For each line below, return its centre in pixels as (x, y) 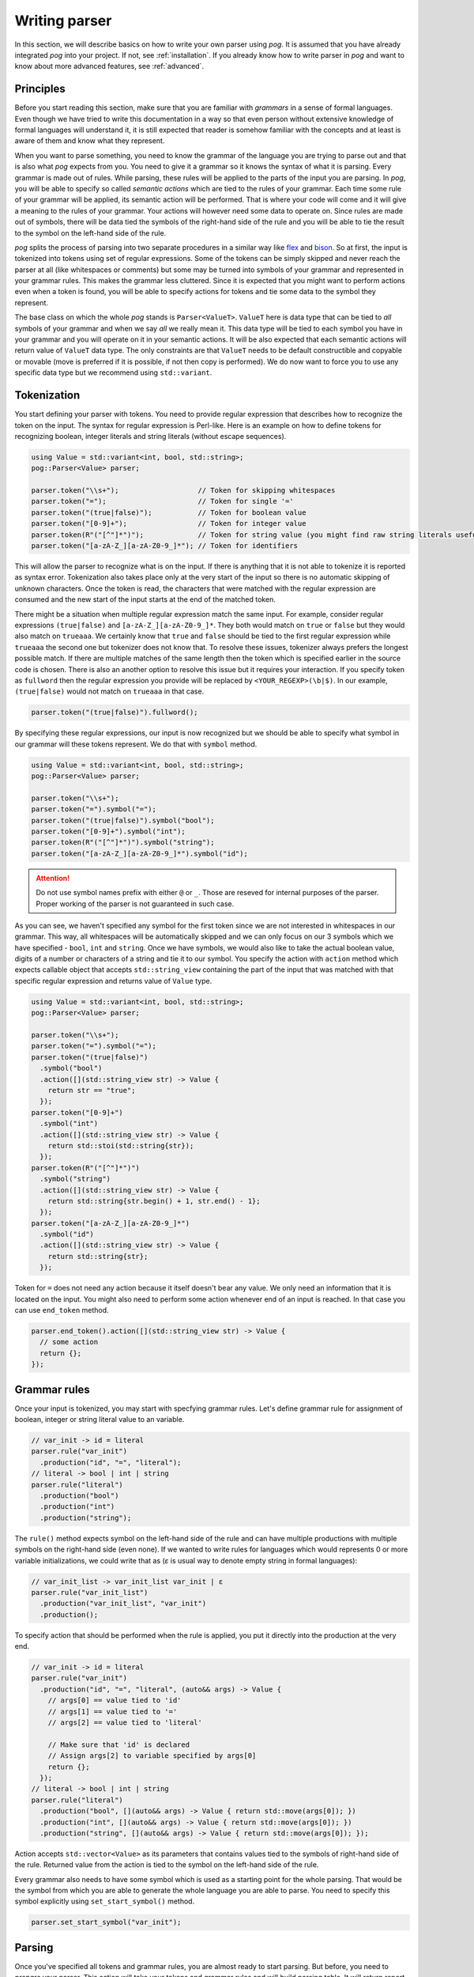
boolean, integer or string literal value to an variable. (100, 1419)
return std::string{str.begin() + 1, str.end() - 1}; (154, 1201)
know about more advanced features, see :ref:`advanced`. (109, 66)
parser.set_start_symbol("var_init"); (106, 1922)
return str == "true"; (92, 1090)
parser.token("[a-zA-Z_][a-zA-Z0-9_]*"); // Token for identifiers (165, 546)
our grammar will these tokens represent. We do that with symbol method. (136, 744)
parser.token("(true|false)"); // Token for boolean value (169, 512)
